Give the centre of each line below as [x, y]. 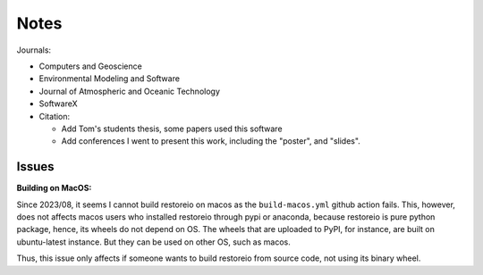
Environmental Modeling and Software [110, 79]
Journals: [34, 50]
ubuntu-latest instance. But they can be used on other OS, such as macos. [153, 242]
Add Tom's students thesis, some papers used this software [172, 129]
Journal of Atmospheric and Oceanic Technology [130, 91]
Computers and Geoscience [90, 66]
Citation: [55, 116]
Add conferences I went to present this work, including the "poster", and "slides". [211, 141]
